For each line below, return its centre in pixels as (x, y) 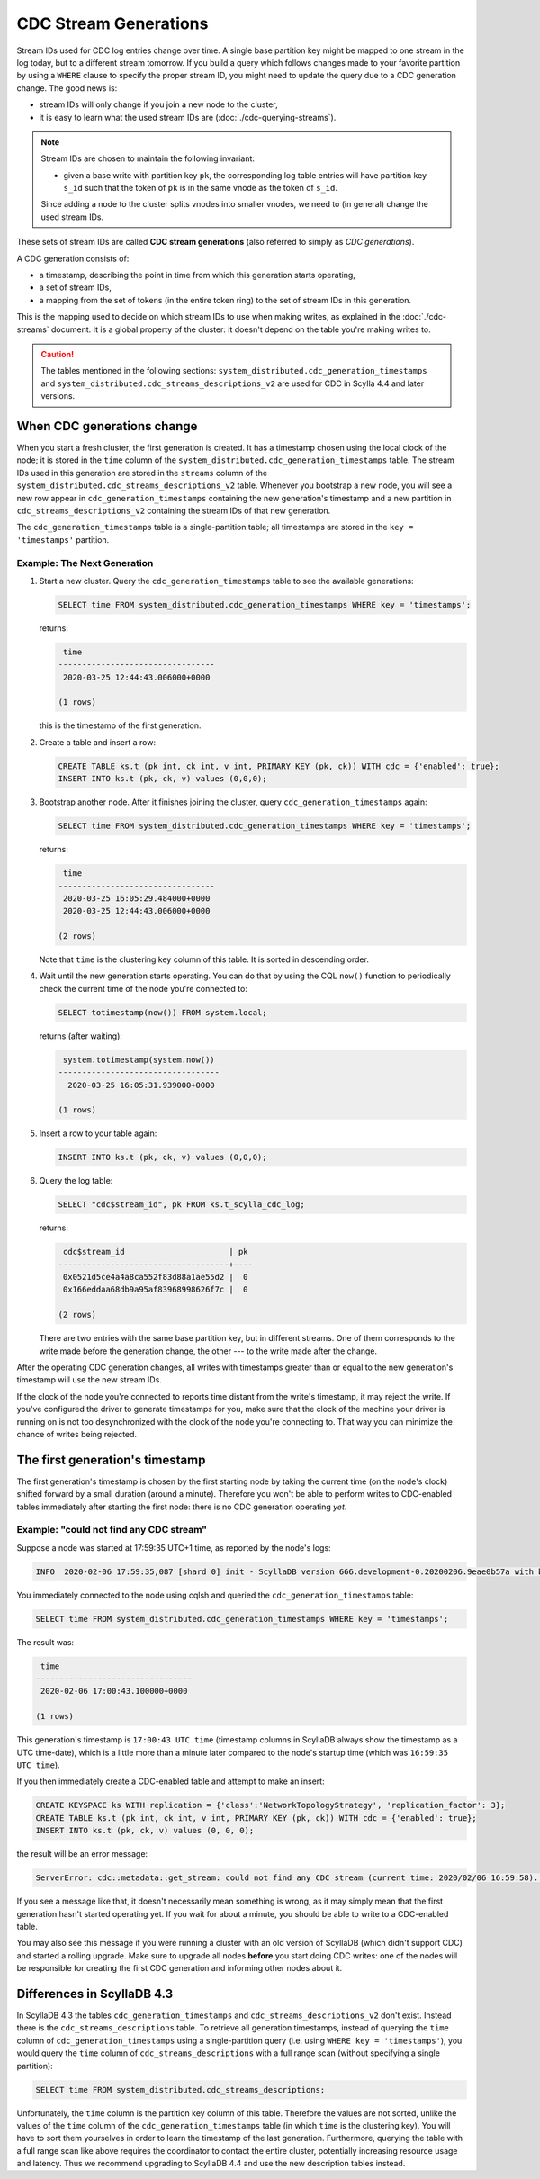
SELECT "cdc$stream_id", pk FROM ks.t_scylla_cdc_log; (181, 1205)
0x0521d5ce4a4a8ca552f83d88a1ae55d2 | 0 (156, 1277)
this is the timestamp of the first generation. (120, 725)
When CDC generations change (107, 426)
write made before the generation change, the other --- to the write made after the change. (208, 1351)
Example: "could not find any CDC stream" (112, 1530)
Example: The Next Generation (85, 563)
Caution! (58, 354)
